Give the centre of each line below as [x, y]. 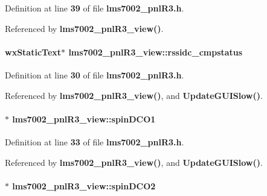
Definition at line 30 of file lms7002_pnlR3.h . [95, 74]
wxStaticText [33, 52]
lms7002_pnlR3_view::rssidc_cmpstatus [156, 52]
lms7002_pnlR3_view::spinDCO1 [84, 119]
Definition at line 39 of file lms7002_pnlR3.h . [95, 8]
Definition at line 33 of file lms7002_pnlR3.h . [95, 141]
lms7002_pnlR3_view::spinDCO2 [84, 185]
